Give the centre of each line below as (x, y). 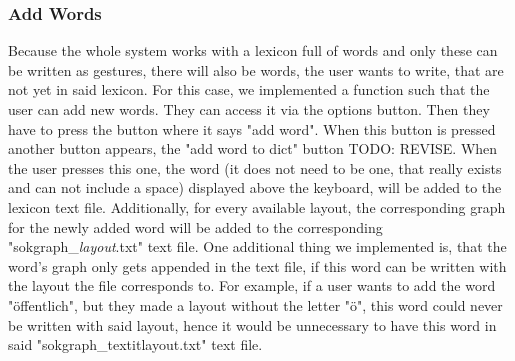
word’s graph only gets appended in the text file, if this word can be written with (257, 265)
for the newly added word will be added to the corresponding (195, 226)
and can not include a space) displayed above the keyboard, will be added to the (255, 187)
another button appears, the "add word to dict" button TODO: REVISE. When (253, 148)
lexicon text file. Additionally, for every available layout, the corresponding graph (257, 206)
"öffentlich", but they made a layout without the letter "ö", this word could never (255, 304)
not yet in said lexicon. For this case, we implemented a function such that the (249, 89)
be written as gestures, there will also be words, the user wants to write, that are (256, 69)
